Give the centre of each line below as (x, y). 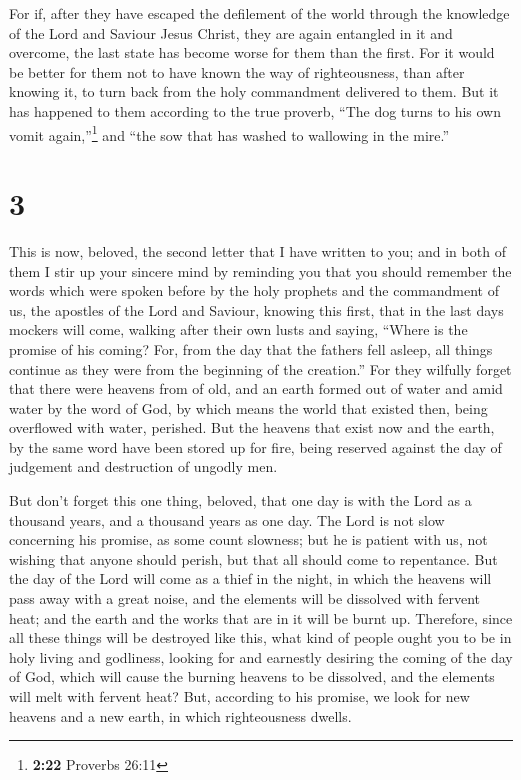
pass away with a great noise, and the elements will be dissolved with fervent (245, 598)
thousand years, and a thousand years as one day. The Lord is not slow (227, 519)
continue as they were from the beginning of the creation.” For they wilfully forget (260, 368)
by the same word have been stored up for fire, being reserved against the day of (255, 446)
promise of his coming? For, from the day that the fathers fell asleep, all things (251, 348)
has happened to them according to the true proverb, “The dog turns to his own (255, 110)
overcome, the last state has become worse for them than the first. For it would (252, 52)
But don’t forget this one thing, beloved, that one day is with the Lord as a (240, 500)
